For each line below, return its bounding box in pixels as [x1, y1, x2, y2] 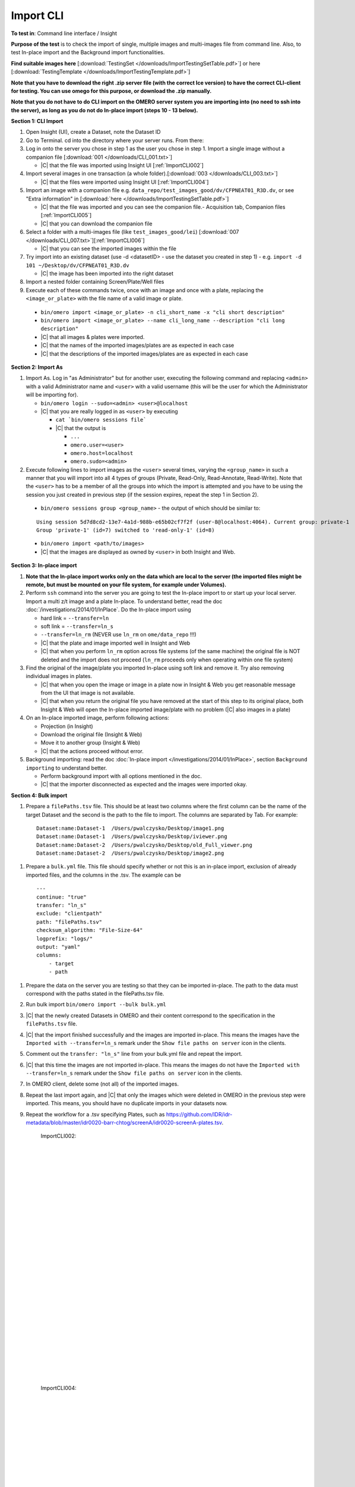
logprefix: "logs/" [36, 935, 93, 942]
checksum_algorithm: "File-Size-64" [36, 927, 143, 934]
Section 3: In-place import [11, 562, 77, 569]
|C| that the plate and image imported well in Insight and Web [40, 639, 191, 647]
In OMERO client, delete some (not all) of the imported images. [26, 1080, 179, 1088]
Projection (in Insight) [40, 723, 93, 730]
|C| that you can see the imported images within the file [40, 244, 176, 252]
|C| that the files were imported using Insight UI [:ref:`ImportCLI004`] [40, 178, 209, 186]
